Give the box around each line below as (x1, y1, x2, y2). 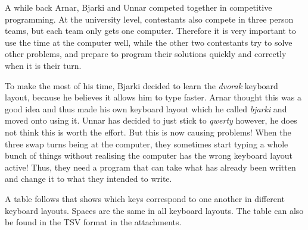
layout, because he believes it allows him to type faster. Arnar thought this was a (5, 91, 301, 103)
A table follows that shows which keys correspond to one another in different (5, 192, 285, 204)
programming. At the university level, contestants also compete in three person (5, 12, 294, 25)
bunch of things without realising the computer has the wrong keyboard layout (5, 149, 293, 162)
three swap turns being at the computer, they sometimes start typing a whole (5, 137, 288, 150)
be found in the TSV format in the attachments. (5, 216, 182, 228)
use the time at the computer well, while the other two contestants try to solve (5, 36, 293, 48)
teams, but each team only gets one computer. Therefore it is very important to (5, 24, 296, 37)
